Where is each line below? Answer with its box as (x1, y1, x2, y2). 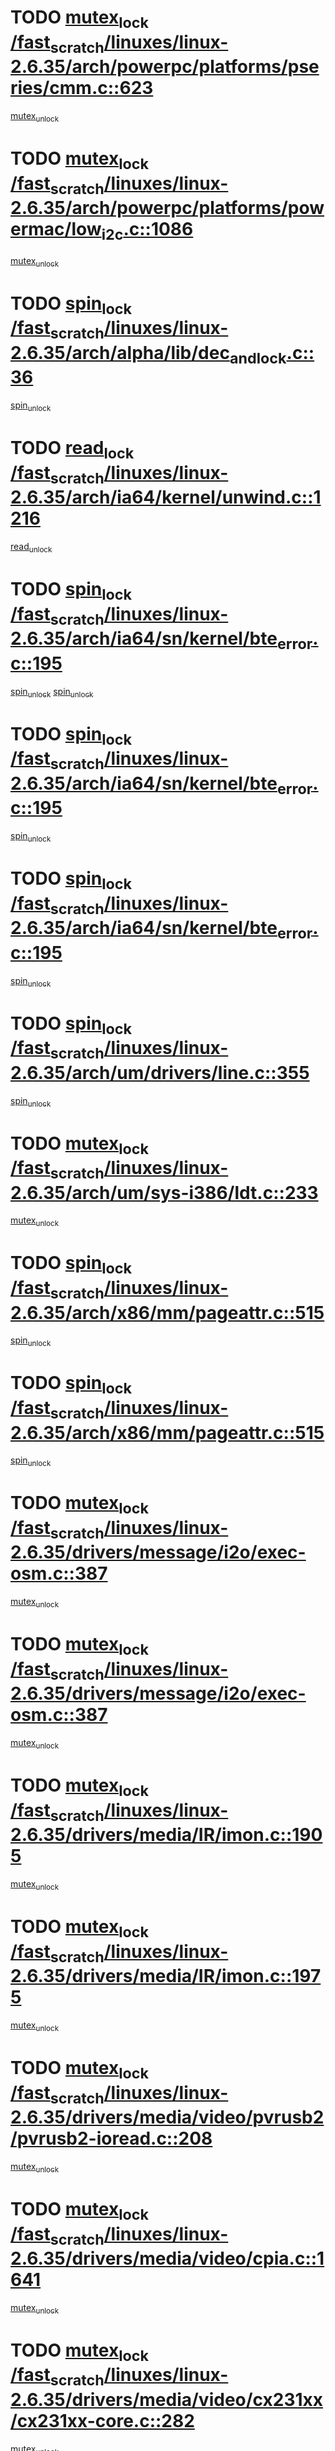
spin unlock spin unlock (10, 685, 94, 700)
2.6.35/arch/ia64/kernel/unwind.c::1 (10, 486, 322, 509)
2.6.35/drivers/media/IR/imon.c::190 (10, 1824, 323, 1846)
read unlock (10, 541, 53, 555)
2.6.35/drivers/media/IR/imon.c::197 (10, 1965, 322, 1988)
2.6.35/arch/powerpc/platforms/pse (10, 56, 320, 78)
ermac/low (10, 218, 102, 241)
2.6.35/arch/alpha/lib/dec (10, 341, 230, 364)
